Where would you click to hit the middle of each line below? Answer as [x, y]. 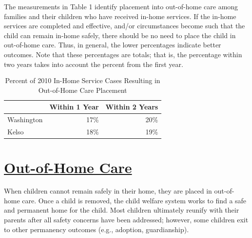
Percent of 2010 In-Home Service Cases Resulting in [83, 80]
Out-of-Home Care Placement [83, 90]
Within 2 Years [132, 107]
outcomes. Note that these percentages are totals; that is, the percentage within [123, 54]
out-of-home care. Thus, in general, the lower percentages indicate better [113, 45]
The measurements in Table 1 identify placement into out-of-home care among [121, 6]
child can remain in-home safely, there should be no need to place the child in [120, 35]
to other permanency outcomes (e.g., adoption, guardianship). [97, 229]
